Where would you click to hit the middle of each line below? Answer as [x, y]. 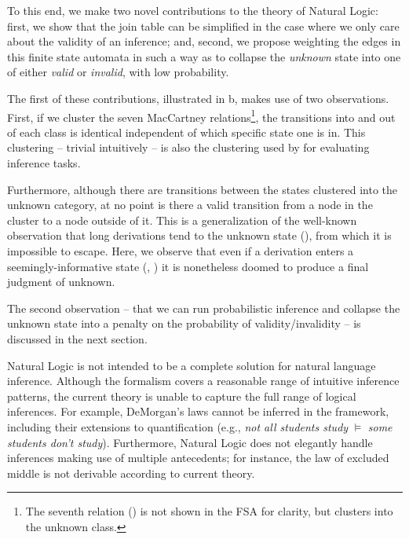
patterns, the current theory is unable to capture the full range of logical [182, 396]
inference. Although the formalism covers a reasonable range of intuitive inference [203, 381]
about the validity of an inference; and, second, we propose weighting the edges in [204, 41]
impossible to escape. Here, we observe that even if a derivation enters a [181, 250]
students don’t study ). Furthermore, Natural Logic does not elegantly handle [190, 442]
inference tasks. [44, 163]
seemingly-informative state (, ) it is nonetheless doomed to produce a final [188, 266]
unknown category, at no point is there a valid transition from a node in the [190, 205]
